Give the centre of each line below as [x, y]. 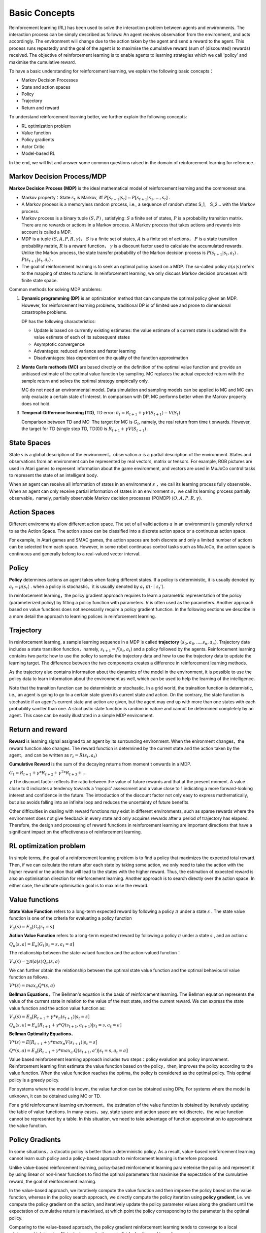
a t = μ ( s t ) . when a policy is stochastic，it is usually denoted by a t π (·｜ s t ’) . [87, 587]
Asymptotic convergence [59, 344]
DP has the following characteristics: [59, 321]
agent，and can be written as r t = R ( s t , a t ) [53, 756]
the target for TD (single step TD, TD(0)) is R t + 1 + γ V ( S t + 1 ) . [85, 429]
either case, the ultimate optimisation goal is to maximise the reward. [79, 885]
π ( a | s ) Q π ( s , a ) [45, 962]
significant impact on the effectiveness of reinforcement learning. [76, 832]
